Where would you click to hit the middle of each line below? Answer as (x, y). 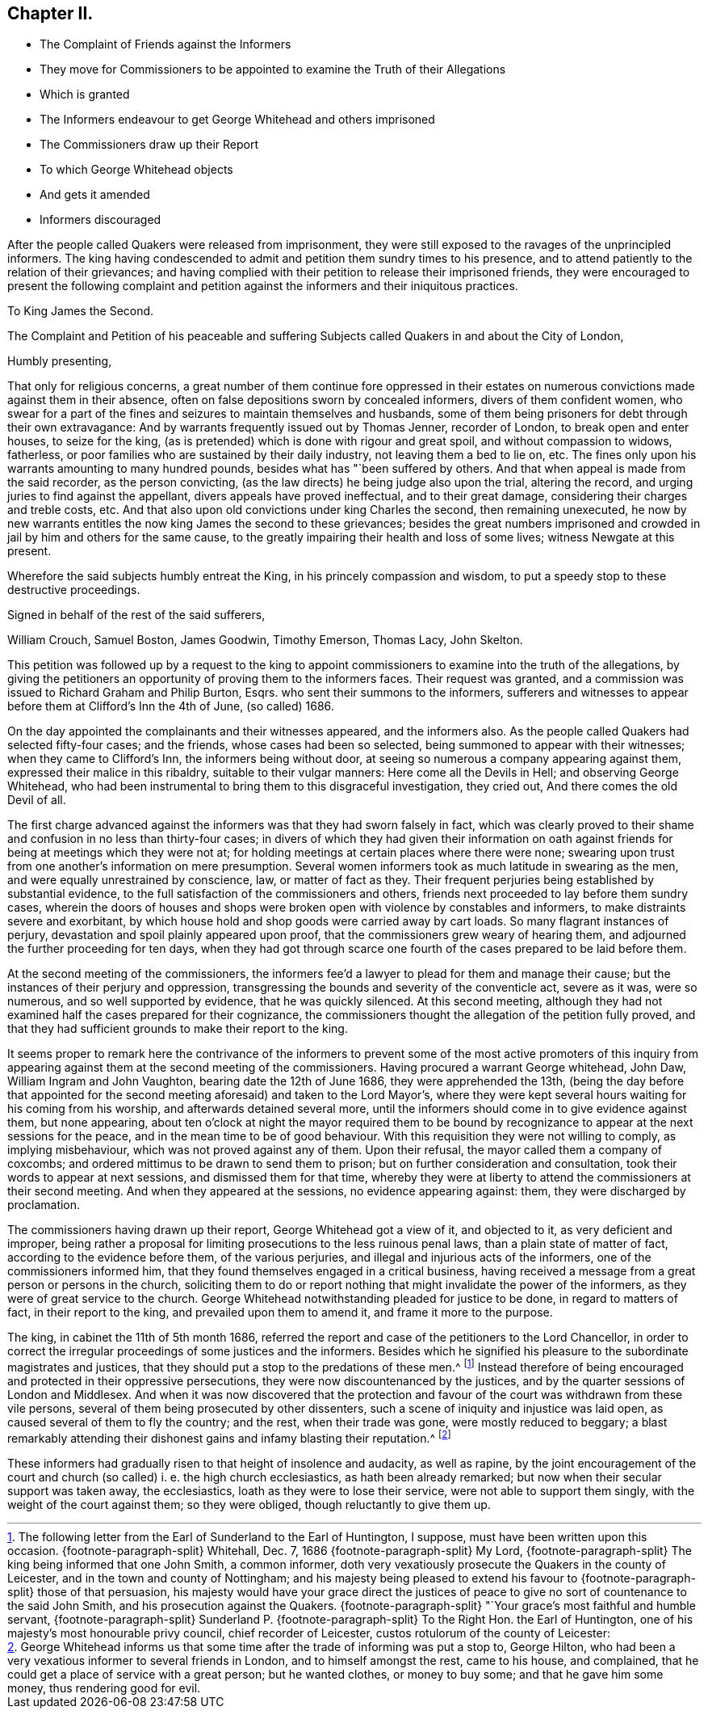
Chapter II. (50, 13)
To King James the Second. (81, 311)
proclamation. (44, 1205)
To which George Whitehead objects (136, 170)
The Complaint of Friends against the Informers (165, 44)
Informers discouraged (101, 220)
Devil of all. (37, 800)
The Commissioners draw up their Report (149, 145)
